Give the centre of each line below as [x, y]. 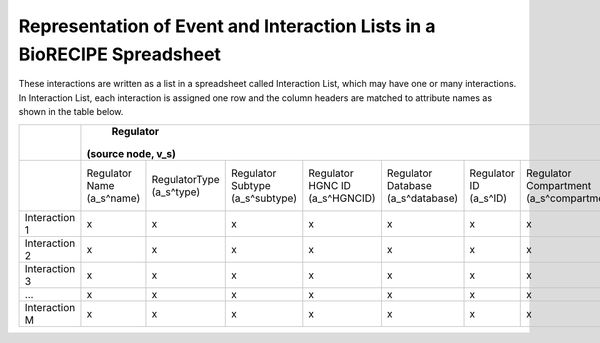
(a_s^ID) [488, 198]
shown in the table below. [71, 112]
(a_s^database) [422, 198]
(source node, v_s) [131, 153]
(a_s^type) [176, 192]
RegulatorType [185, 179]
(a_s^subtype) [264, 198]
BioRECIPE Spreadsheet [120, 54]
